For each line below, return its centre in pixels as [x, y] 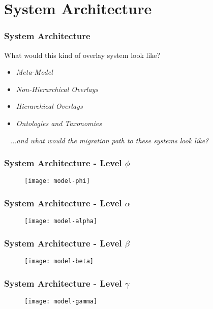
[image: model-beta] [59, 261]
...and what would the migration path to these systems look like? [109, 140]
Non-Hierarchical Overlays [57, 89]
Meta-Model [34, 72]
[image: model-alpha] [61, 221]
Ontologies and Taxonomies [59, 123]
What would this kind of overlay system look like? [82, 55]
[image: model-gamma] [61, 301]
